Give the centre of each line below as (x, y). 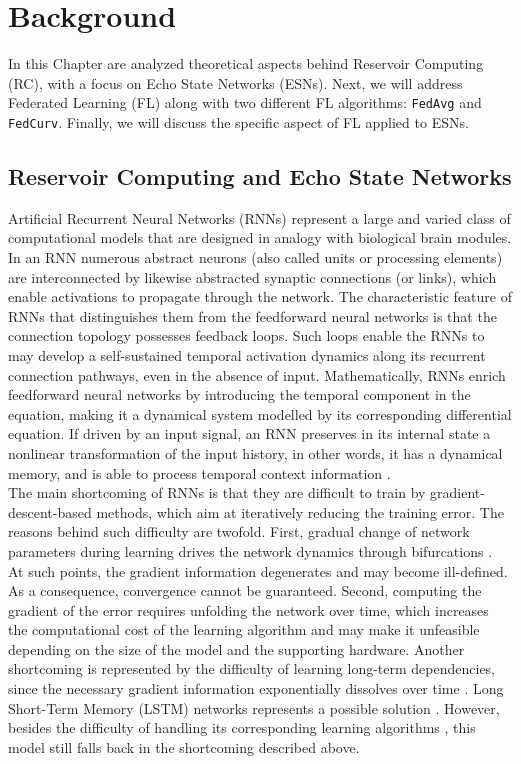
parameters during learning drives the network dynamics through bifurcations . (250, 550)
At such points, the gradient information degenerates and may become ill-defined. (258, 570)
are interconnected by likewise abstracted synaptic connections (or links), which (252, 276)
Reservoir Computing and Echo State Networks (260, 176)
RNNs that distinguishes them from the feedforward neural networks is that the (252, 315)
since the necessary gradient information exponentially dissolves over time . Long (256, 688)
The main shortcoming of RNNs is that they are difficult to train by (217, 492)
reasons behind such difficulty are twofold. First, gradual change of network (239, 531)
